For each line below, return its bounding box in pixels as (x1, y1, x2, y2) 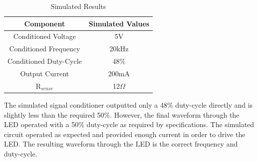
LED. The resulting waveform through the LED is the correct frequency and (4, 139, 238, 149)
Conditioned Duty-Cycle (7, 56, 82, 66)
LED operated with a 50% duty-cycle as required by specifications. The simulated (4, 119, 255, 130)
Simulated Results (50, 1, 106, 11)
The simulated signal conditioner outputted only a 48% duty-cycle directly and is (4, 99, 253, 110)
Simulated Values (88, 18, 150, 28)
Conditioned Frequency (9, 43, 80, 54)
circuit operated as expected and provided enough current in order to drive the (4, 129, 246, 139)
